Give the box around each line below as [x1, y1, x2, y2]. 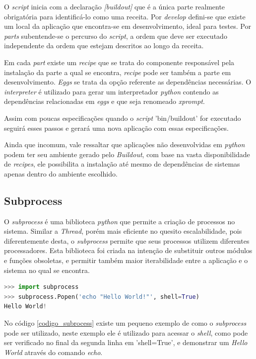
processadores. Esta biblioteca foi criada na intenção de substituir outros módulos [4, 245, 253, 256]
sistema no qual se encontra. [4, 265, 90, 275]
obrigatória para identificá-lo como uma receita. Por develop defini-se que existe [4, 11, 246, 21]
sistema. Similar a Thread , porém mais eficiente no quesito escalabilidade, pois [4, 226, 242, 236]
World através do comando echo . [4, 347, 103, 357]
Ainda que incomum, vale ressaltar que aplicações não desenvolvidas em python [4, 139, 245, 150]
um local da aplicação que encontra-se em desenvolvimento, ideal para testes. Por [4, 21, 251, 31]
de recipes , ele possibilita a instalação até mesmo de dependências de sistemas [4, 159, 240, 169]
